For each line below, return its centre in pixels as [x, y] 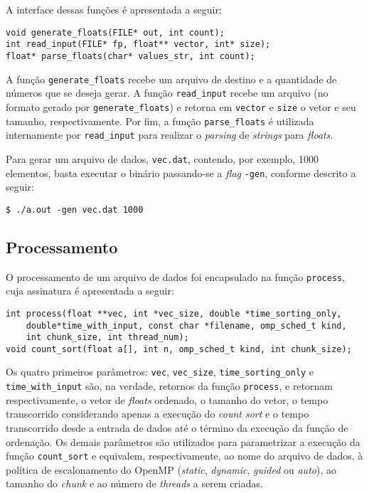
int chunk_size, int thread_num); [107, 338]
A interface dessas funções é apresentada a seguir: [114, 9]
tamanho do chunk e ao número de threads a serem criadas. [134, 483]
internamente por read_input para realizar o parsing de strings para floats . [170, 135]
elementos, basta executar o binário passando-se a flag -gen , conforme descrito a [181, 173]
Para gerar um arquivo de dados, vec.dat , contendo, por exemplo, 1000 [162, 158]
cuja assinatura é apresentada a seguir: [90, 291]
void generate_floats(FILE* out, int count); [115, 32]
